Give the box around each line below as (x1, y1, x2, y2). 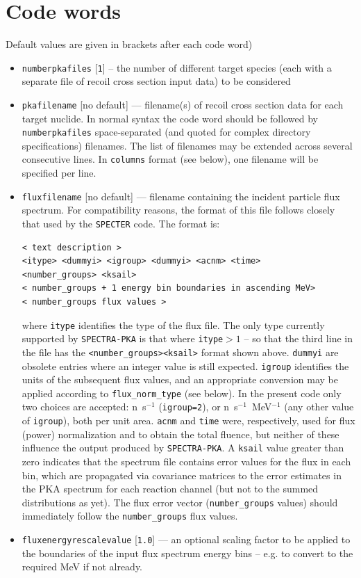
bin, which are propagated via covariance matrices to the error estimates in (22, 467, 342, 482)
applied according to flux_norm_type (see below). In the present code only (22, 385, 342, 400)
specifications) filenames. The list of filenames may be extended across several (22, 138, 353, 152)
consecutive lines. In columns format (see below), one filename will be (22, 152, 319, 166)
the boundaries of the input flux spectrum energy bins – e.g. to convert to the (22, 545, 353, 560)
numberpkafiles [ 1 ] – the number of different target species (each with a (22, 60, 332, 74)
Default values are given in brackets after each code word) (6, 37, 253, 51)
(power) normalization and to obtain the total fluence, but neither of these (22, 426, 339, 441)
